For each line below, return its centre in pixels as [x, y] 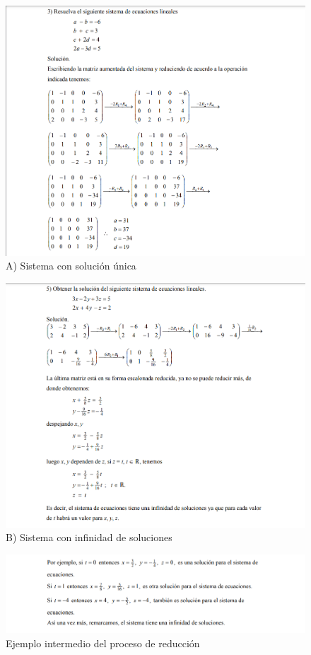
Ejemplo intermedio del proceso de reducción [103, 643]
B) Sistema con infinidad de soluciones [89, 537]
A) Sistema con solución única [71, 266]
